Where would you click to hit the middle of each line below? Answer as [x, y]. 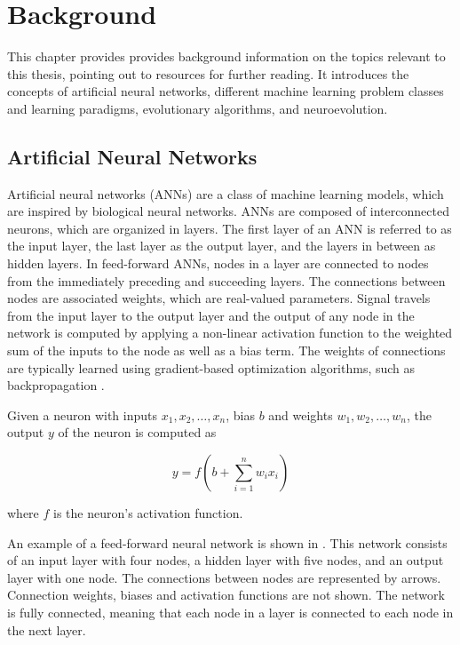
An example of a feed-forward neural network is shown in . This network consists [227, 542]
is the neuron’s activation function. [148, 513]
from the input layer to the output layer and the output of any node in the [211, 315]
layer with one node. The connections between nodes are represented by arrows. [224, 577]
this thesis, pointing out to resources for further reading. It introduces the [208, 73]
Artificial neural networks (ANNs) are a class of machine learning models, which [226, 193]
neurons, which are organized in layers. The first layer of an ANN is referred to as [230, 228]
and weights [301, 414]
